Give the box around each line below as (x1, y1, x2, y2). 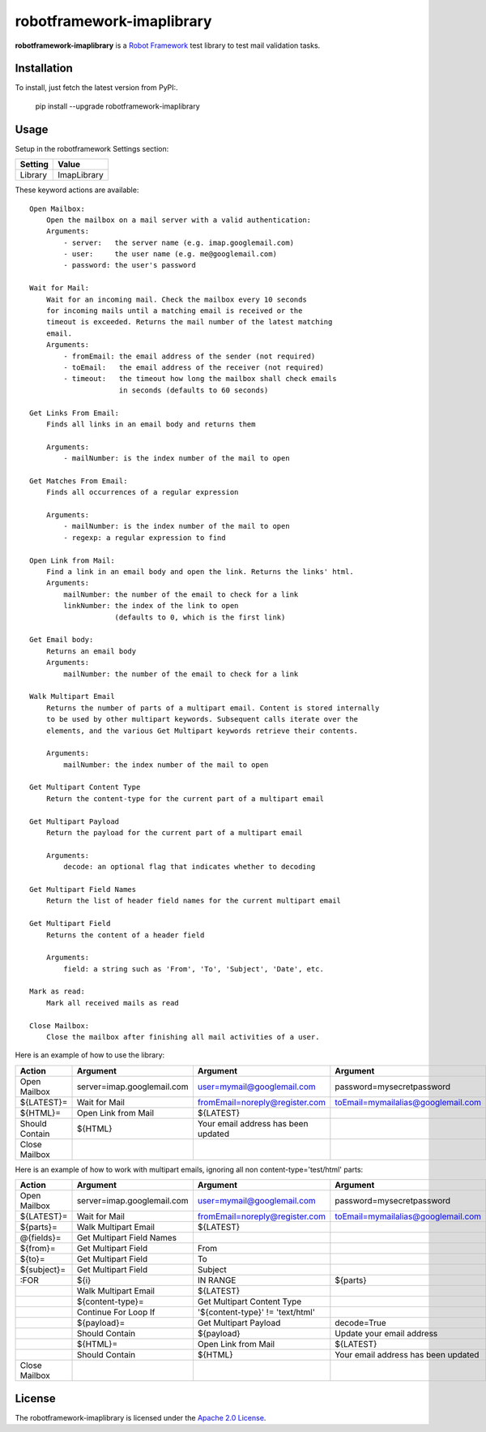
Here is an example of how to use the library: (15, 1050, 165, 1060)
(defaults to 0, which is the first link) (114, 612, 286, 622)
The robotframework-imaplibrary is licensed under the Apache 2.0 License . (15, 1413, 266, 1422)
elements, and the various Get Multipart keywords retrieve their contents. (45, 726, 359, 735)
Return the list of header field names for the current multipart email (45, 896, 342, 906)
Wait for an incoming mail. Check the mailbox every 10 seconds (45, 294, 307, 304)
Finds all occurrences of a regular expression (45, 487, 239, 497)
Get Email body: (29, 635, 94, 645)
